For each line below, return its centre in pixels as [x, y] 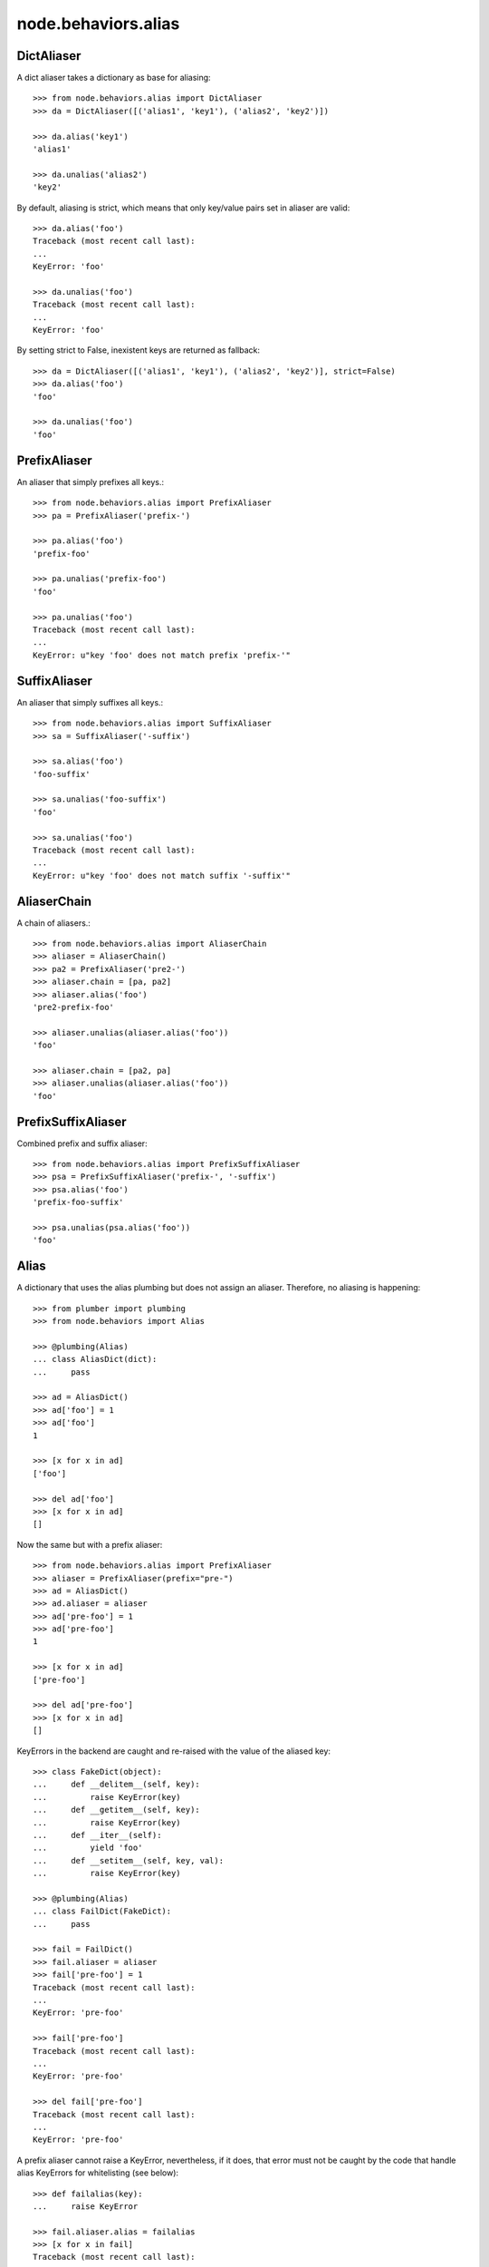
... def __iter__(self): [97, 1835]
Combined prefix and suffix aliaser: [82, 1143]
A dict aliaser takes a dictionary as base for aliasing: [114, 78]
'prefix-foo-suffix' [78, 1202]
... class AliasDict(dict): [95, 1359]
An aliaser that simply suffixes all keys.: [90, 702]
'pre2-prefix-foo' [74, 1007]
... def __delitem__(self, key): [117, 1785]
